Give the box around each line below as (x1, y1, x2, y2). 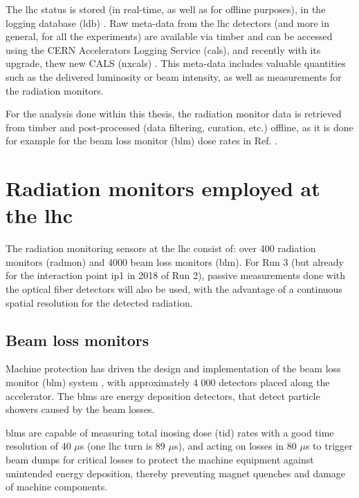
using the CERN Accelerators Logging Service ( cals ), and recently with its (6, 42, 321, 57)
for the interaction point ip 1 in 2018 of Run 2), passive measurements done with (6, 268, 346, 282)
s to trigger (305, 439, 353, 453)
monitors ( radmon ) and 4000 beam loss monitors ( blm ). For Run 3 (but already (6, 254, 344, 269)
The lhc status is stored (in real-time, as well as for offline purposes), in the (6, 2, 326, 16)
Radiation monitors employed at (6, 174, 320, 202)
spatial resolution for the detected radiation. (6, 295, 193, 309)
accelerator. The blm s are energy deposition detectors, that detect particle (6, 388, 320, 403)
